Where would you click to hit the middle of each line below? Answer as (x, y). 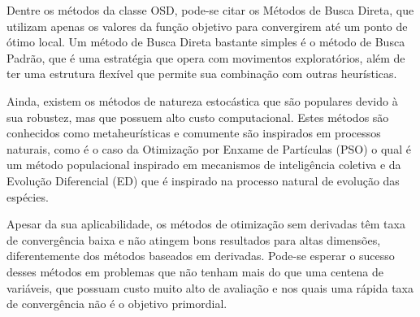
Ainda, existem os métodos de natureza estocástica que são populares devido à (202, 100)
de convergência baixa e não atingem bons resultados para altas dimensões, (194, 239)
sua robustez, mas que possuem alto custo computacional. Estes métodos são (198, 117)
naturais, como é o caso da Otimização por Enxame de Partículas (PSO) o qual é (209, 148)
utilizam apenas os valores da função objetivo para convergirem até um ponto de (207, 26)
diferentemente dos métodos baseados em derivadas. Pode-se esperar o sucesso (201, 256)
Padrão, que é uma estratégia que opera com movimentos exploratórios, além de (206, 57)
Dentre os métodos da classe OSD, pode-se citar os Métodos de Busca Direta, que (210, 10)
